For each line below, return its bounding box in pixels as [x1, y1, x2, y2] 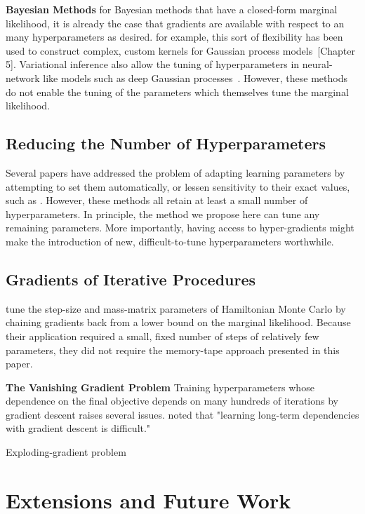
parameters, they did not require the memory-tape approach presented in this [6, 342, 340, 357]
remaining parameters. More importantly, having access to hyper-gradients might [6, 220, 354, 235]
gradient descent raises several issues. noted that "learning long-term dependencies [6, 407, 359, 421]
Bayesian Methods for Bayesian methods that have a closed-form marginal [6, 2, 338, 16]
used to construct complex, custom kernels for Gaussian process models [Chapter [6, 43, 355, 58]
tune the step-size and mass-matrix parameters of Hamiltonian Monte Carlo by [6, 301, 346, 316]
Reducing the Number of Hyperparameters [6, 133, 326, 154]
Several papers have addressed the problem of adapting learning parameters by [6, 165, 345, 180]
